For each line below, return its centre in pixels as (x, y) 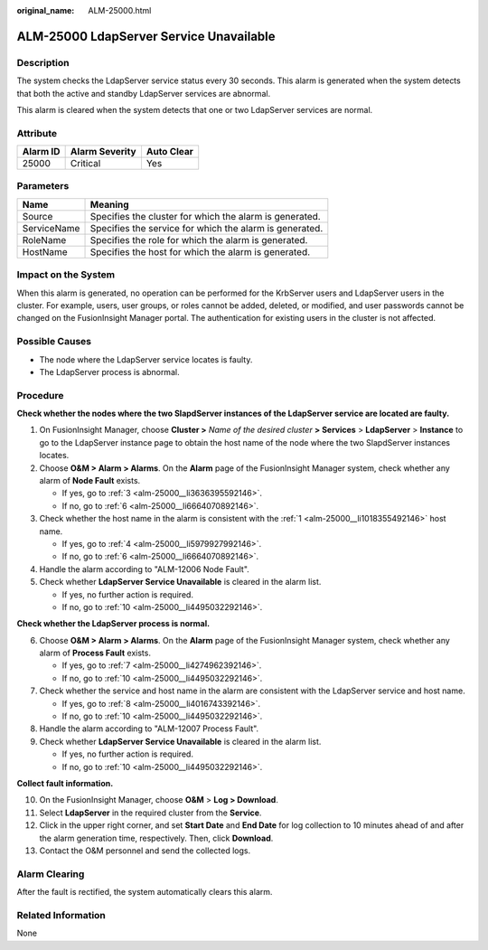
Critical (85, 164)
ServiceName (51, 228)
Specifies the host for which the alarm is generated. (200, 251)
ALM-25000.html (120, 10)
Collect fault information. (65, 783)
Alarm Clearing (51, 874)
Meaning (110, 204)
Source (38, 216)
